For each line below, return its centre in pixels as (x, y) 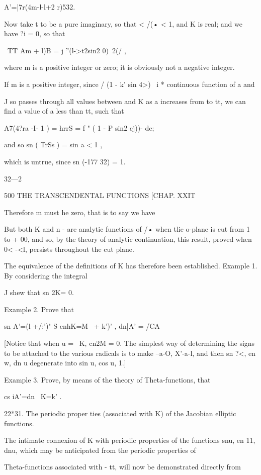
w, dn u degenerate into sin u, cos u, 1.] (65, 363)
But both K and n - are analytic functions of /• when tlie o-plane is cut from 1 (127, 229)
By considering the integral (46, 275)
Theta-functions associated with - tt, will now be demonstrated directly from (122, 467)
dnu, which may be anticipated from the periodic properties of (100, 450)
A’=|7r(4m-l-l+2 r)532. (40, 7)
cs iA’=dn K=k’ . (33, 396)
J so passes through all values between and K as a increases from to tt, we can (125, 101)
